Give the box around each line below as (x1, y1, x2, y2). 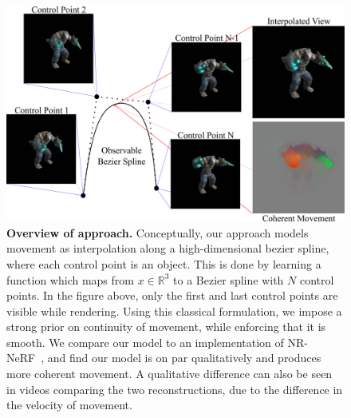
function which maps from (6, 271, 134, 288)
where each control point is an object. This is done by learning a (6, 255, 321, 272)
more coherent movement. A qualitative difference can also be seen (6, 365, 333, 382)
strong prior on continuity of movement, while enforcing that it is (6, 318, 326, 335)
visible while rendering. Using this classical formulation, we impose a (6, 302, 342, 319)
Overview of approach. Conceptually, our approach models (6, 224, 309, 241)
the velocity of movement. (6, 396, 132, 413)
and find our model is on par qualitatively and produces (47, 349, 321, 366)
